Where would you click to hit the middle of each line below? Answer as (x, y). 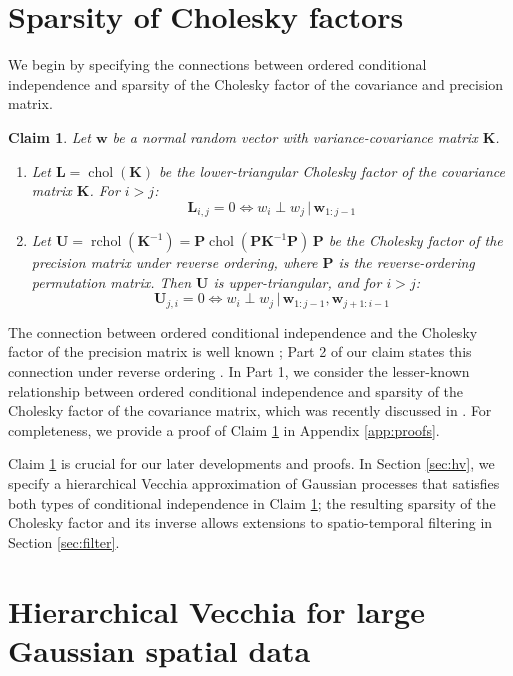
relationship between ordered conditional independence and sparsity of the (236, 390)
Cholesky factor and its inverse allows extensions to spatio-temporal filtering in (250, 522)
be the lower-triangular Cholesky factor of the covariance (332, 170)
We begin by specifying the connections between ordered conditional (217, 64)
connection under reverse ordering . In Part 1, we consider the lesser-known (239, 370)
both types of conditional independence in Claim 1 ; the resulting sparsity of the (252, 502)
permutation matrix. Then (111, 281)
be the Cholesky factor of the (415, 240)
